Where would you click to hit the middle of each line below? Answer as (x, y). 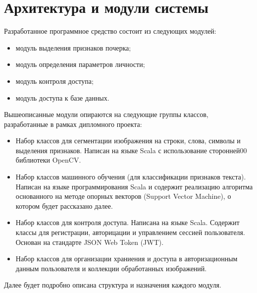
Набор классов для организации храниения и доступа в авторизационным (127, 259)
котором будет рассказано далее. (64, 205)
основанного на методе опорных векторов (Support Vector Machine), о (123, 196)
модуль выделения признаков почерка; (73, 47)
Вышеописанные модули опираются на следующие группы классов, (106, 114)
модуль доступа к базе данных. (62, 97)
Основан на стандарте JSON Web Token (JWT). (90, 242)
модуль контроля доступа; (54, 81)
